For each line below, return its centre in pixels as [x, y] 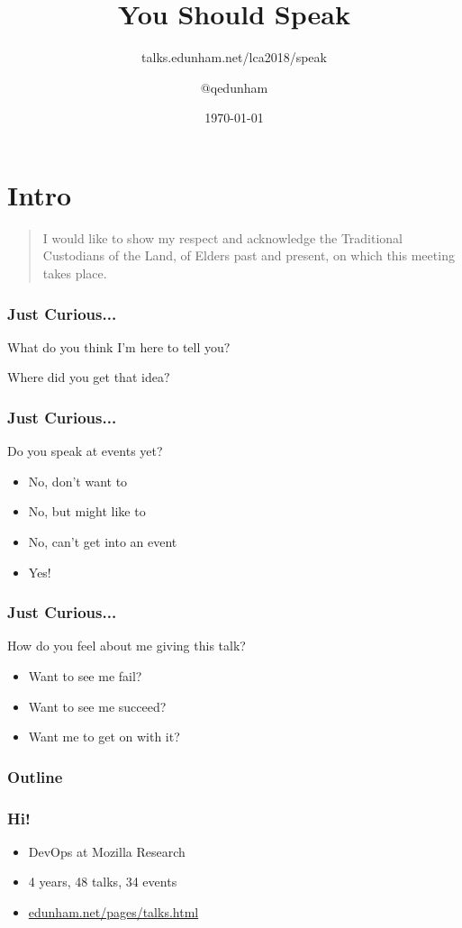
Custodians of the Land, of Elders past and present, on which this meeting [249, 255]
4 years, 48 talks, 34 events [103, 882]
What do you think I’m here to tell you [116, 346]
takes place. [75, 273]
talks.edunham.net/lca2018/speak [234, 57]
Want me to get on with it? [104, 737]
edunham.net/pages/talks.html [113, 912]
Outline [35, 776]
